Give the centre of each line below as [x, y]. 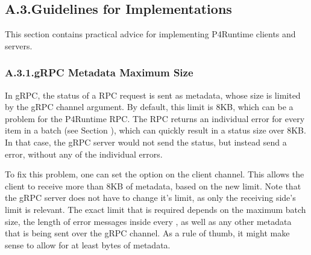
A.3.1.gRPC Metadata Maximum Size [99, 72]
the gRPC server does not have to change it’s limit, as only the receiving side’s [150, 198]
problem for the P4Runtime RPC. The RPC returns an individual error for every [155, 118]
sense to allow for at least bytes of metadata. [88, 244]
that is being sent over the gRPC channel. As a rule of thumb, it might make [147, 233]
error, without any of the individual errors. [84, 154]
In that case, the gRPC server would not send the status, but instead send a [146, 142]
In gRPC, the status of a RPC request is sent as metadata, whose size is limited [153, 95]
